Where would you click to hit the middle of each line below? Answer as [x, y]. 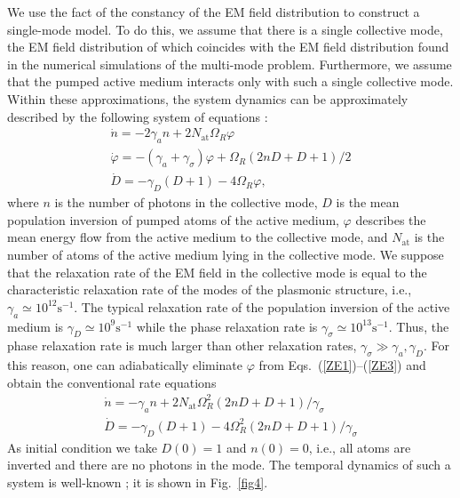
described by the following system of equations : [138, 116]
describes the [391, 219]
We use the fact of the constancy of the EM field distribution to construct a [214, 12]
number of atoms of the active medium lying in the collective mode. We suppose [226, 255]
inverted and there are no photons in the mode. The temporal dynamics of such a [229, 465]
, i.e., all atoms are [360, 447]
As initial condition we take [82, 447]
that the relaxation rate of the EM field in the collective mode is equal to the [217, 272]
